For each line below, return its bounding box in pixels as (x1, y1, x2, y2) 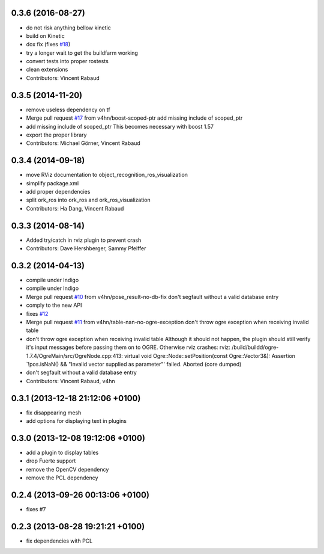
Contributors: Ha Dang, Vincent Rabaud (26, 205, 124, 212)
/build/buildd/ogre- (232, 343, 279, 351)
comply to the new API (26, 301, 82, 309)
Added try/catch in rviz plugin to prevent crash (26, 236, 142, 244)
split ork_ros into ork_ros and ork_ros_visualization (26, 196, 151, 204)
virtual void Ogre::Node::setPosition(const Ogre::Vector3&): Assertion (124, 352, 296, 359)
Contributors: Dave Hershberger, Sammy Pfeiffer (26, 245, 146, 252)
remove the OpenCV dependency (26, 466, 109, 473)
